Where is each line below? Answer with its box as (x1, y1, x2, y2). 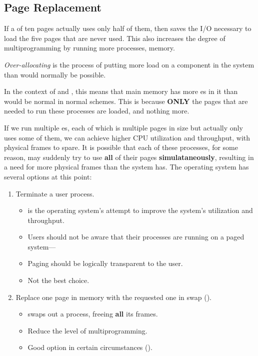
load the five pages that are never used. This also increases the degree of (4, 32, 225, 43)
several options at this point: (4, 171, 92, 181)
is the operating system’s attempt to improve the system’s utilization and (27, 205, 253, 215)
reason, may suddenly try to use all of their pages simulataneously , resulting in (4, 151, 254, 162)
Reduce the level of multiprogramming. (27, 325, 147, 335)
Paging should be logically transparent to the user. (27, 258, 183, 268)
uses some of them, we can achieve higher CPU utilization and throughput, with (4, 132, 250, 142)
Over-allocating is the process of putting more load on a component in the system (4, 59, 254, 69)
